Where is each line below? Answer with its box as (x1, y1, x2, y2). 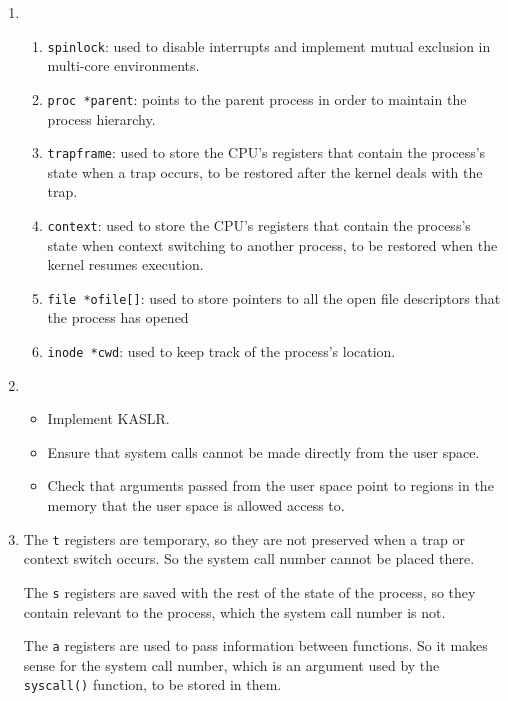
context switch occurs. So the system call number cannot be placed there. (23, 548, 475, 569)
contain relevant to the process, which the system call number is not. (23, 601, 446, 622)
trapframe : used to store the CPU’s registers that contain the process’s (47, 142, 486, 163)
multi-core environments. (47, 55, 200, 76)
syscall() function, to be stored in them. (23, 674, 282, 695)
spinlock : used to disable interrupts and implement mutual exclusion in (47, 35, 491, 56)
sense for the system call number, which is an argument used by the (23, 654, 440, 675)
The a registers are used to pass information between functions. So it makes (23, 635, 488, 656)
